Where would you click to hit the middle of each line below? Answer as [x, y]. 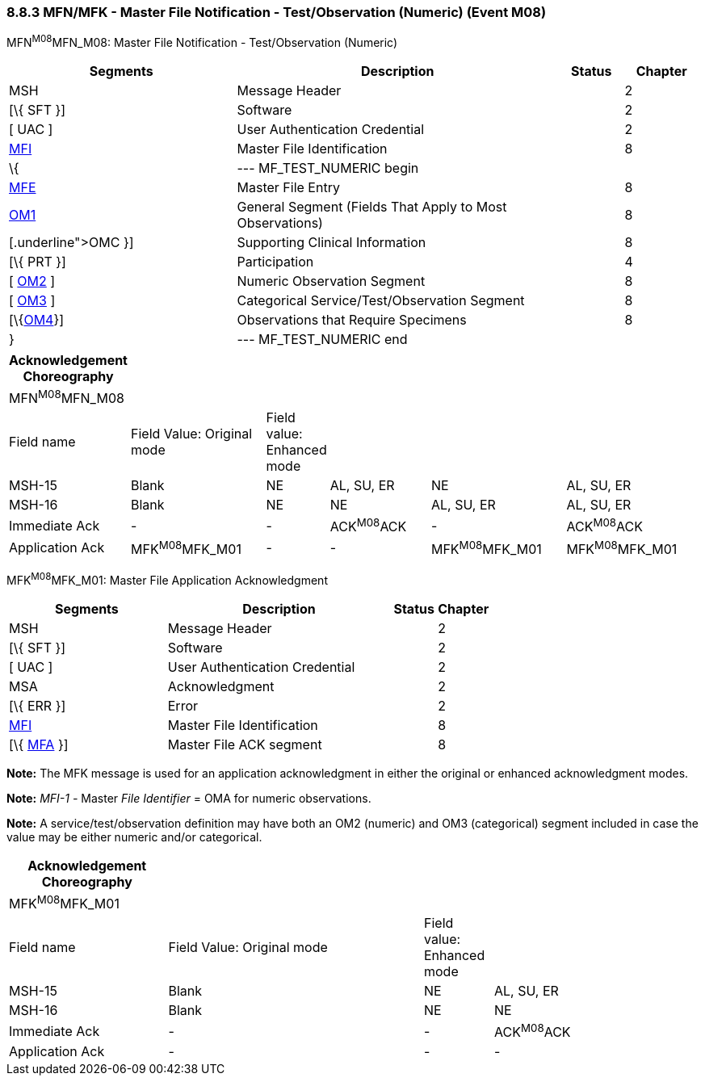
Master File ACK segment [245, 744]
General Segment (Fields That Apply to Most [372, 207]
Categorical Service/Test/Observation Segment [381, 301]
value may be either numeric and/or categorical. [134, 837]
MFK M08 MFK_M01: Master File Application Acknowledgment [167, 579]
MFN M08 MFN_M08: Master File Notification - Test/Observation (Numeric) [202, 42]
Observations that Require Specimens [352, 320]
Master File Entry [288, 188]
